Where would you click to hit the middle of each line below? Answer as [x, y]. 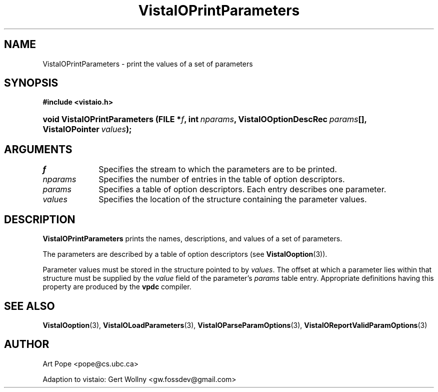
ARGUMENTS [38, 149]
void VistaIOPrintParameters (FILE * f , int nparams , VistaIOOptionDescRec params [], [205, 119]
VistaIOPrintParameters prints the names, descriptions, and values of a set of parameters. [192, 239]
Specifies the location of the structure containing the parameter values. [233, 200]
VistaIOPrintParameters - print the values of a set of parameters [148, 64]
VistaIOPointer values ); [87, 129]
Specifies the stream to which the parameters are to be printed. [218, 169]
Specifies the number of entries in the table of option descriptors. [222, 179]
